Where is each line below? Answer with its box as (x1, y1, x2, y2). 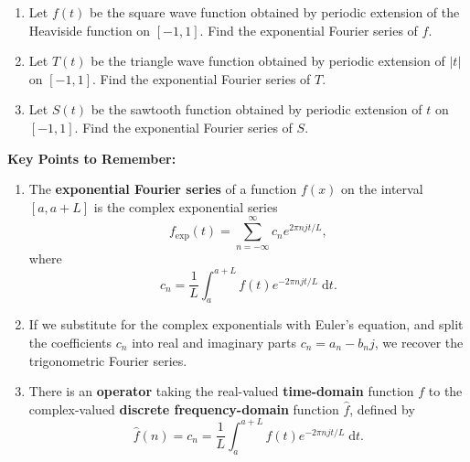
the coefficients (28, 333, 112, 352)
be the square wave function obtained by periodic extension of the (89, 3, 460, 21)
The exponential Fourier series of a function (28, 179, 297, 199)
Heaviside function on (28, 20, 151, 39)
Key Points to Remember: (7, 148, 176, 167)
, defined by (349, 399, 415, 418)
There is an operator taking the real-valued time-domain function (28, 381, 414, 401)
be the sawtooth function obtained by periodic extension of (91, 100, 422, 119)
